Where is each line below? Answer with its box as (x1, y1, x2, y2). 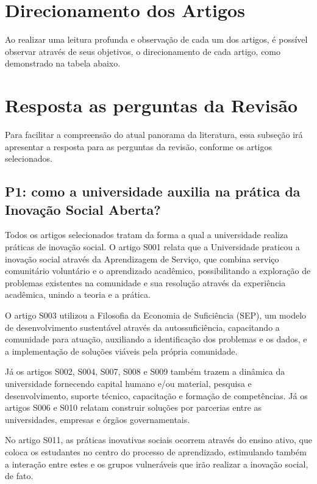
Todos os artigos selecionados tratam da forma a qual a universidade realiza (5, 228, 288, 241)
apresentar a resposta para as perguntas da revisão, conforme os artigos (5, 140, 272, 153)
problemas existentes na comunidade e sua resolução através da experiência (5, 276, 286, 289)
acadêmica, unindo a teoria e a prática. (5, 288, 151, 301)
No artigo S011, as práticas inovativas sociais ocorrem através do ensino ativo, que (5, 433, 312, 446)
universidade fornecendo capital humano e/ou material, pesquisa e (5, 377, 252, 389)
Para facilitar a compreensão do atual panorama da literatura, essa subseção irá (5, 128, 303, 141)
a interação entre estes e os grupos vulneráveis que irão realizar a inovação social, (5, 457, 308, 470)
